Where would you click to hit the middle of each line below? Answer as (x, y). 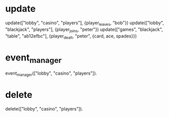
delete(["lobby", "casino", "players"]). (44, 108)
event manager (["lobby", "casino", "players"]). (51, 74)
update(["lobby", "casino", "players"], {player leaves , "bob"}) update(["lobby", (85, 23)
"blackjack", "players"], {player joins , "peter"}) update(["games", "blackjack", (84, 30)
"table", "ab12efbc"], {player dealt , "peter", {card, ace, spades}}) (71, 37)
